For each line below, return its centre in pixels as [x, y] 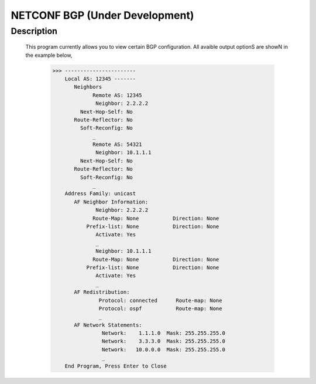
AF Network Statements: [108, 325]
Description [34, 31]
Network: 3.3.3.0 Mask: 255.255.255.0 [163, 341]
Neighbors [88, 87]
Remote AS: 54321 [118, 145]
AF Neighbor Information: [111, 202]
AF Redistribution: [102, 292]
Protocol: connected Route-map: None [160, 300]
